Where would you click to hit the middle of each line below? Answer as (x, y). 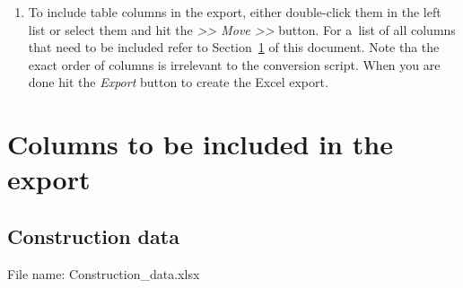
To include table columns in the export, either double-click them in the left (235, 12)
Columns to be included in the (200, 144)
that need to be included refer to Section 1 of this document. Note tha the (234, 47)
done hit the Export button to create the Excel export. (178, 82)
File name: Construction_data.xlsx (104, 273)
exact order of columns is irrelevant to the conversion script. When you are (234, 64)
